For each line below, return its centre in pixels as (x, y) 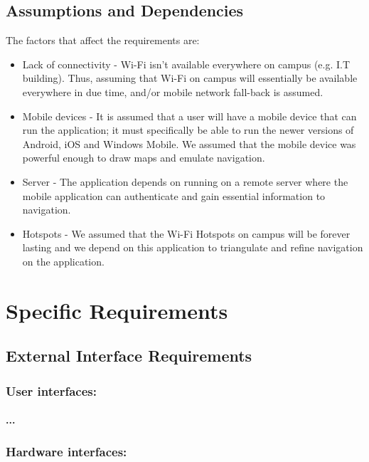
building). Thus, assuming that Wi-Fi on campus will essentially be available (190, 78)
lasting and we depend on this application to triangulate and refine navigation (193, 247)
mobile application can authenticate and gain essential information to (174, 195)
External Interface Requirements (129, 356)
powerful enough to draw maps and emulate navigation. (144, 158)
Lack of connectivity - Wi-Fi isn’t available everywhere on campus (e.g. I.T (186, 64)
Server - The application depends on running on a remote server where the (185, 181)
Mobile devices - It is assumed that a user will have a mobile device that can (189, 116)
